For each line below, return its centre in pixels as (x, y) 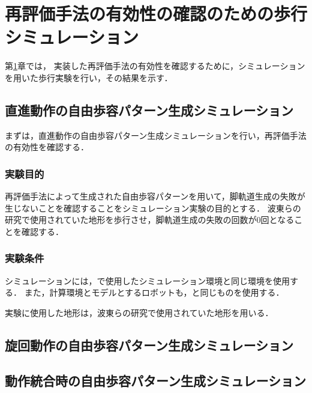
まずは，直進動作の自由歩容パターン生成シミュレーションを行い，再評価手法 (156, 135)
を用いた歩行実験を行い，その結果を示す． (89, 77)
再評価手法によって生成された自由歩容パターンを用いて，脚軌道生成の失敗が (155, 196)
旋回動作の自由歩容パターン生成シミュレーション (149, 345)
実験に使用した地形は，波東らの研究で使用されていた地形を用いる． (139, 312)
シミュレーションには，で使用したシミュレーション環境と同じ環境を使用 (147, 280)
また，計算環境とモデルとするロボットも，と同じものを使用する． (154, 292)
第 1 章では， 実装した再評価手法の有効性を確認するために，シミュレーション (155, 66)
